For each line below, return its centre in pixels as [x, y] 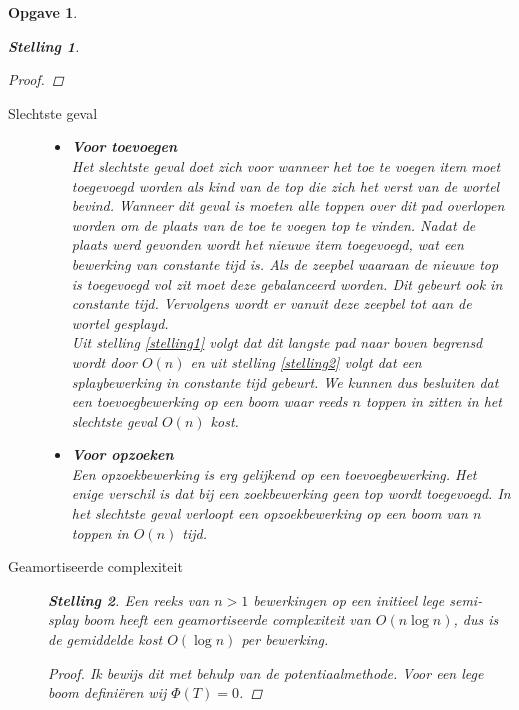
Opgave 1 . [43, 12]
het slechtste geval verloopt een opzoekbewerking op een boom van [269, 513]
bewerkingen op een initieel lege [349, 599]
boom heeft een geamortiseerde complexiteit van [227, 619]
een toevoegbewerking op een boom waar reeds [209, 401]
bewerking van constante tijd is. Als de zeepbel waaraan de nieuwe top [285, 263]
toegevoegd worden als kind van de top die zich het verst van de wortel [285, 185]
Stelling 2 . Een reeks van [129, 599]
